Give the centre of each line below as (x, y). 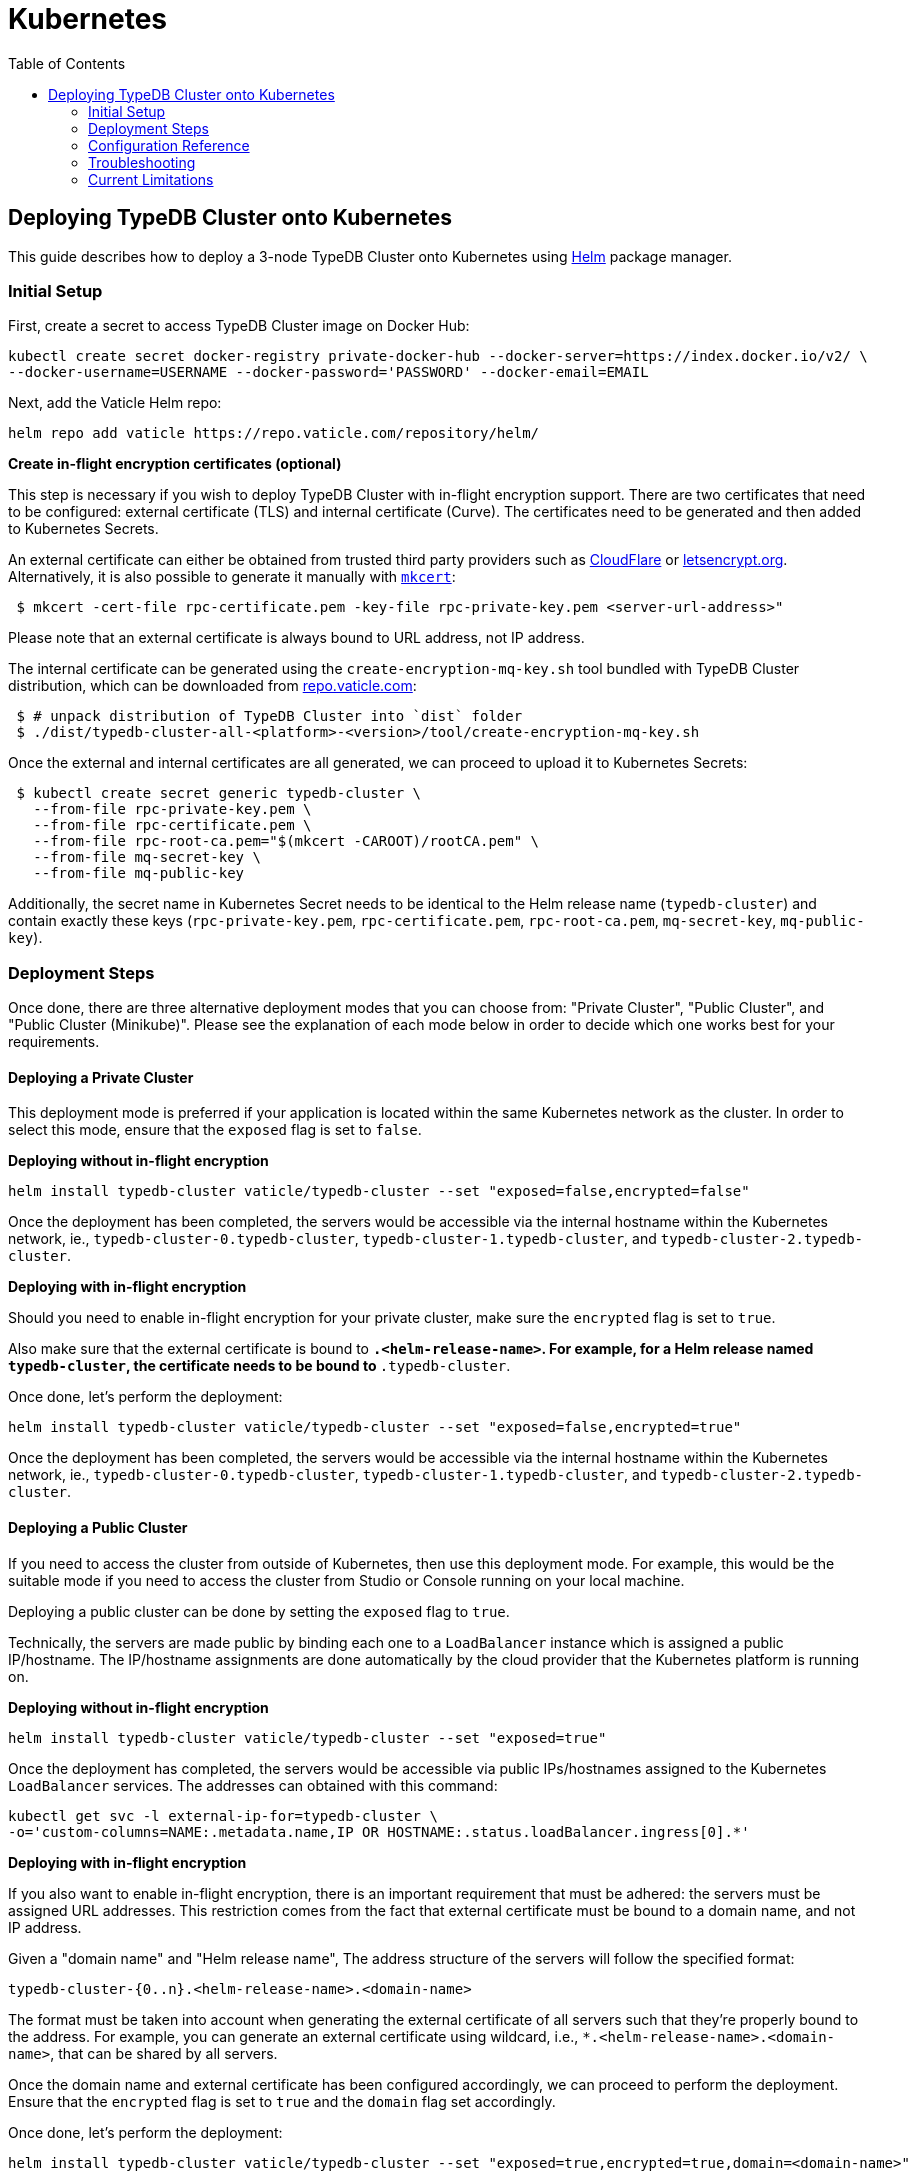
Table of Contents (67, 63)
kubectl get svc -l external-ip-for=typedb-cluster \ (223, 1815)
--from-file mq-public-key (139, 873)
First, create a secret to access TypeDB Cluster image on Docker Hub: (239, 326)
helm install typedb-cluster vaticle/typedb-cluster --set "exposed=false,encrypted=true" (375, 1427)
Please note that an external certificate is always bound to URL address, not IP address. (296, 638)
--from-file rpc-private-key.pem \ (172, 809)
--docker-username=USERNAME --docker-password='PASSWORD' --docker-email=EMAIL (328, 372)
